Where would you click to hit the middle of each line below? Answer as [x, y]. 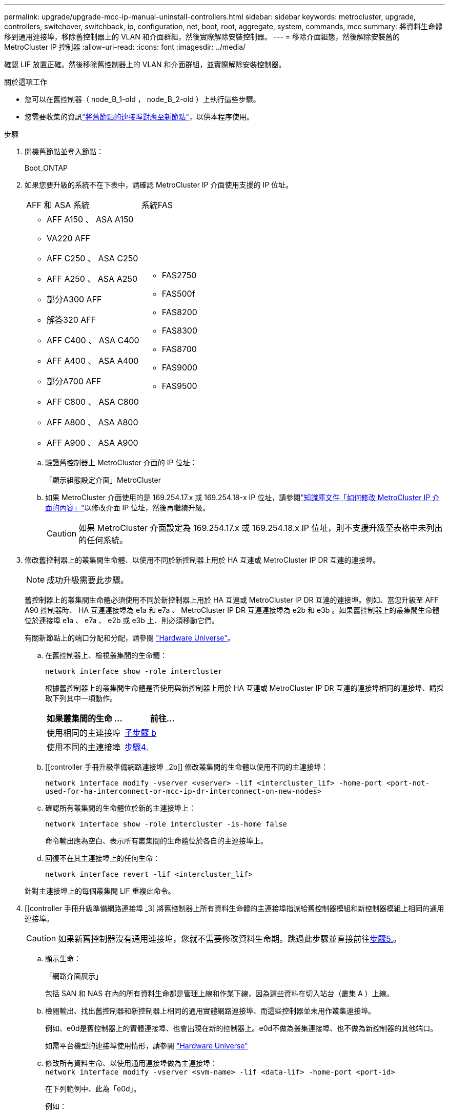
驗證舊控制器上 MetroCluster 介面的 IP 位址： [121, 462]
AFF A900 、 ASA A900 [93, 443]
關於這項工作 [26, 82]
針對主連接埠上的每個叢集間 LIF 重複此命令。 [100, 891]
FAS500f [178, 294]
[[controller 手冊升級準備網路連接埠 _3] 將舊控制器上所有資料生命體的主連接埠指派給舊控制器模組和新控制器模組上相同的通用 [234, 908]
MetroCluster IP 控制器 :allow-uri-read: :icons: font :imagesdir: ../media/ [125, 47]
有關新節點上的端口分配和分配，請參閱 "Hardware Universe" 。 [130, 638]
